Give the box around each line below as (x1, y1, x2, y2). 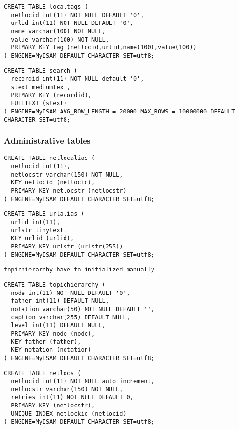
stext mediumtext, (11, 83, 71, 90)
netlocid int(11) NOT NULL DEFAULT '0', (11, 11, 144, 19)
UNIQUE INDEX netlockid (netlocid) (11, 410, 127, 417)
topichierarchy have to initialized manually (4, 266, 154, 273)
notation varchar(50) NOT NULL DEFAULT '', (11, 305, 154, 313)
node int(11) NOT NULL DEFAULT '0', (11, 289, 130, 296)
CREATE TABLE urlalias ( (4, 210, 85, 218)
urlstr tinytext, (11, 226, 67, 234)
